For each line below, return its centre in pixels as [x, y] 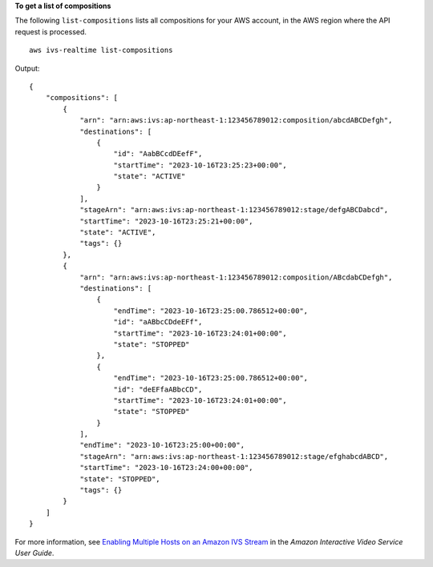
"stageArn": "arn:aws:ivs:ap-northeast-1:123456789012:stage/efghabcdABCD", [234, 456]
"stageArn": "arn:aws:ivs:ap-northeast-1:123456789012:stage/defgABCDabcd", [234, 210]
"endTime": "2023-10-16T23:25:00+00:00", [162, 445]
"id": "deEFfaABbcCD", [158, 389]
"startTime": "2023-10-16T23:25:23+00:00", [200, 165]
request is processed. [51, 31]
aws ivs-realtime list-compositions [101, 50]
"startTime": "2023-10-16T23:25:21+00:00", [166, 221]
